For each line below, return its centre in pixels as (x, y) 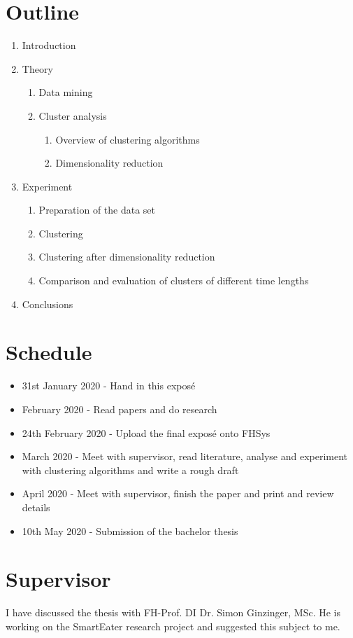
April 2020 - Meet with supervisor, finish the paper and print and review (178, 493)
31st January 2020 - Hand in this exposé (109, 386)
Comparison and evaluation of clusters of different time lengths (174, 280)
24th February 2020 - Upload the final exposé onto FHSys (146, 432)
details (36, 507)
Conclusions (48, 304)
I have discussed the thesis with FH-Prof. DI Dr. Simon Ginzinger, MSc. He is (173, 612)
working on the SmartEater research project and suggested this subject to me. (173, 626)
